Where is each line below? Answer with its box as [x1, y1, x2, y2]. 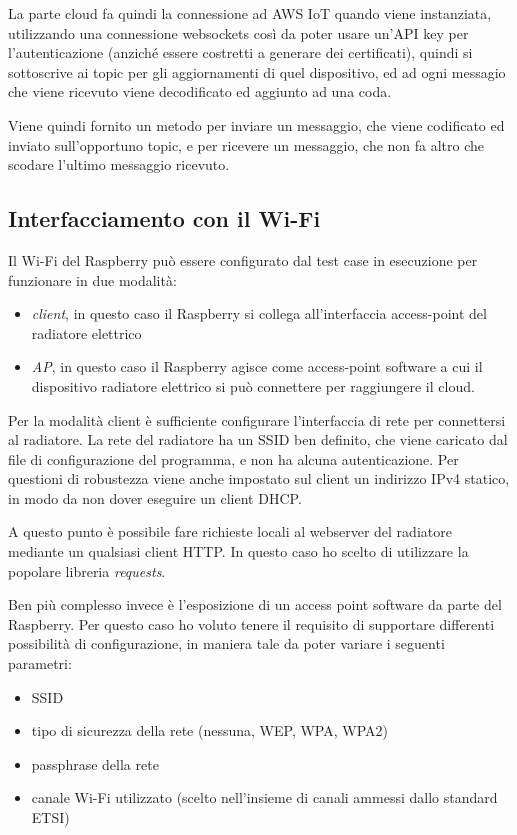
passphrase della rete [31, 753, 159, 774]
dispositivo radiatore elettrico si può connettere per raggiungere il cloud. [31, 375, 475, 396]
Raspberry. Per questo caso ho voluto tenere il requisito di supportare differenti [8, 613, 495, 634]
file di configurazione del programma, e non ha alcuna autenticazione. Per [8, 448, 459, 469]
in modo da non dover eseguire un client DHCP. [8, 487, 302, 508]
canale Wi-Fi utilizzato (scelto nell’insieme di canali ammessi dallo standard [31, 787, 498, 808]
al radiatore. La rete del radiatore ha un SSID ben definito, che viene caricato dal [8, 429, 508, 450]
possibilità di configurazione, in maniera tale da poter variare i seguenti [8, 633, 445, 654]
